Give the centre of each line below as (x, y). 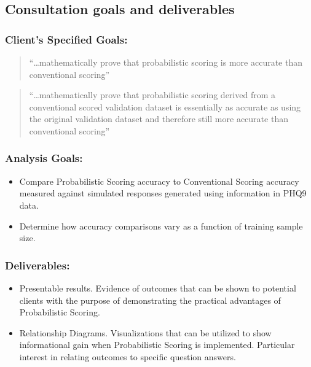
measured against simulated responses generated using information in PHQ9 (163, 193)
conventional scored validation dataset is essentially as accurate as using (165, 106)
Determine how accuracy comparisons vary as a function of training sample (161, 226)
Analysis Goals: (44, 158)
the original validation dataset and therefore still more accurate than (159, 119)
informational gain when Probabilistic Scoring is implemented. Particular (157, 345)
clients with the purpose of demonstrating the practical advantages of (150, 300)
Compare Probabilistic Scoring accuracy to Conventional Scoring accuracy (159, 181)
